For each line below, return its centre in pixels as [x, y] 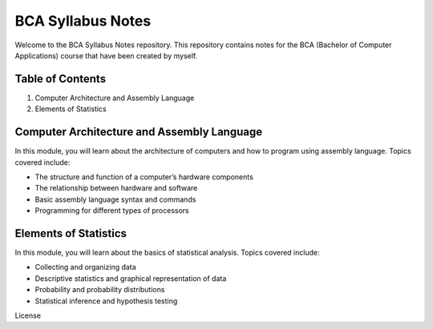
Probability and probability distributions [100, 290]
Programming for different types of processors [112, 211]
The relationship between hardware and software [116, 188]
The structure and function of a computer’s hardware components [144, 177]
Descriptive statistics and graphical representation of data [131, 278]
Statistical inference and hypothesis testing [106, 301]
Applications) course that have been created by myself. [106, 55]
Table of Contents [61, 79]
